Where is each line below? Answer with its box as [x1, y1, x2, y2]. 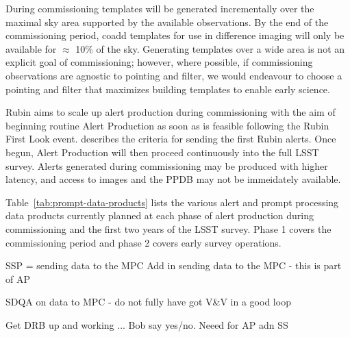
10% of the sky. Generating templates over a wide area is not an [75, 41, 345, 55]
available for [5, 41, 57, 55]
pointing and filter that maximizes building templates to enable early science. [5, 82, 330, 96]
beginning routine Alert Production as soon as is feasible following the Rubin [5, 118, 329, 132]
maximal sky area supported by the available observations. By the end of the [5, 14, 329, 29]
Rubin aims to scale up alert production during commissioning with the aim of [5, 105, 336, 119]
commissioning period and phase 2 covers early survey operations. [5, 235, 282, 249]
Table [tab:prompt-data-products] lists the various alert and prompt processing [5, 195, 339, 209]
